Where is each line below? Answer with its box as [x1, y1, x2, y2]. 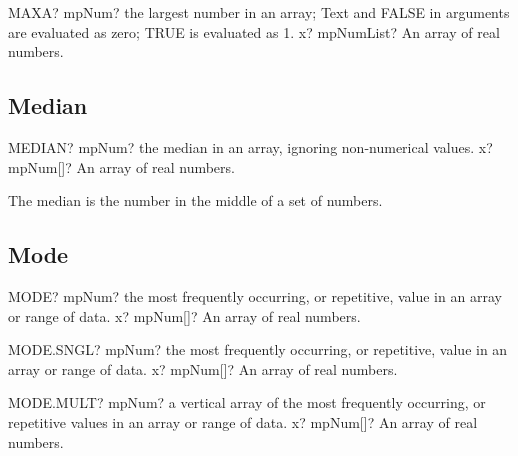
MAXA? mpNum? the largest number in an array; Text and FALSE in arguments [8, 2, 510, 22]
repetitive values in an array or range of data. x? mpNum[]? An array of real [8, 411, 478, 432]
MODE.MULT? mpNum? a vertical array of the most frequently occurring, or [8, 392, 486, 413]
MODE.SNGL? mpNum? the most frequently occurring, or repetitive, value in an [8, 339, 508, 360]
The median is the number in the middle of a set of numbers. [8, 190, 383, 211]
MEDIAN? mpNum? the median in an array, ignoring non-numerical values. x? [8, 136, 493, 157]
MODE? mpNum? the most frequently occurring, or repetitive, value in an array [8, 285, 502, 306]
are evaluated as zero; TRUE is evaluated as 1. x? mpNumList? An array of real [8, 21, 500, 42]
